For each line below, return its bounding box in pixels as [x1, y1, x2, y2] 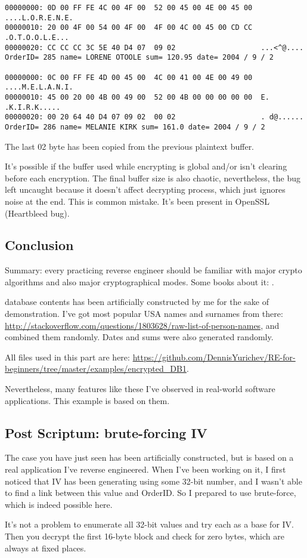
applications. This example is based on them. [5, 394, 170, 406]
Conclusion [5, 236, 74, 254]
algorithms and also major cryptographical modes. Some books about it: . [5, 275, 274, 288]
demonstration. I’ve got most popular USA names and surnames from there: [5, 307, 283, 320]
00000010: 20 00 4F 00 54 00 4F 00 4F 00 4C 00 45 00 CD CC [5, 23, 253, 32]
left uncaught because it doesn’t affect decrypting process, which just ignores [5, 183, 286, 196]
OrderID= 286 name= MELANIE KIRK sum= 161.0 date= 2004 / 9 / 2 [5, 122, 265, 131]
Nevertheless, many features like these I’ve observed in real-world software [5, 383, 275, 395]
